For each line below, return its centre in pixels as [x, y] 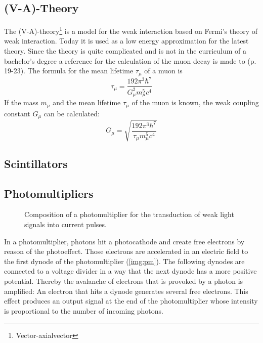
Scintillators [36, 163]
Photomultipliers [49, 193]
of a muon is [163, 71]
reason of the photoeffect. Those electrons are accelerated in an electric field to [126, 251]
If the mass [21, 102]
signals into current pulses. [65, 224]
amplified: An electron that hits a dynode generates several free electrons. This [126, 291]
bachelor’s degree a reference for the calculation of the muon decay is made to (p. [130, 60]
